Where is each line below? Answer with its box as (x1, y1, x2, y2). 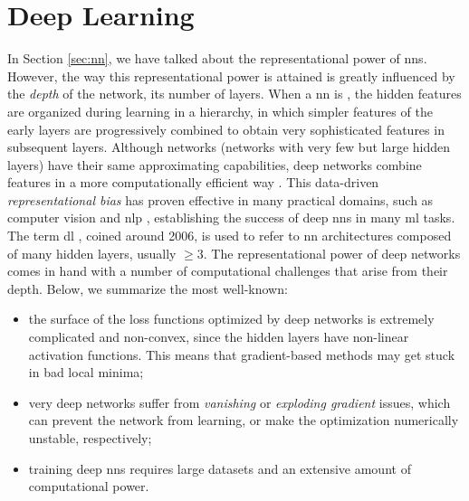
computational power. (28, 477, 149, 496)
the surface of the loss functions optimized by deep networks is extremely (28, 309, 435, 328)
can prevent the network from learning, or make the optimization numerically (28, 411, 459, 430)
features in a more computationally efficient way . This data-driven (7, 173, 379, 192)
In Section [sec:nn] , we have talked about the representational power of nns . (7, 49, 427, 68)
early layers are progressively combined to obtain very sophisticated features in (7, 119, 445, 138)
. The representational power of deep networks (203, 243, 461, 262)
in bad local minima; (28, 363, 144, 382)
